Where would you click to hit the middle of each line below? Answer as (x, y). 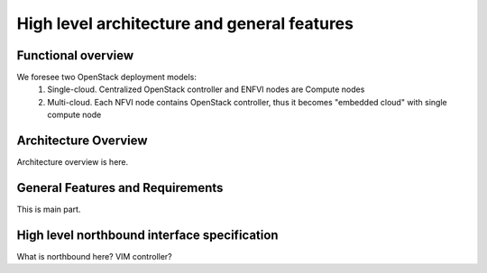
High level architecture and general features (185, 23)
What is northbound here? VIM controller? (94, 256)
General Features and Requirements (120, 188)
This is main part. (49, 209)
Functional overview (75, 55)
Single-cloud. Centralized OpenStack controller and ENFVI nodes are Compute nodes (206, 89)
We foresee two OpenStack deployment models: (107, 77)
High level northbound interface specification (147, 235)
